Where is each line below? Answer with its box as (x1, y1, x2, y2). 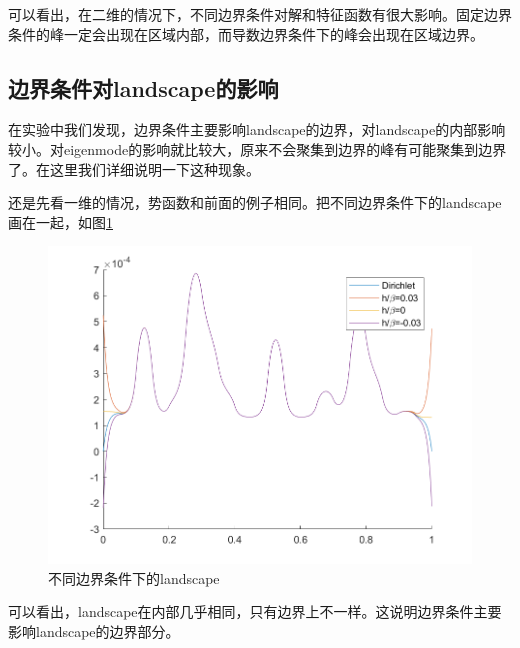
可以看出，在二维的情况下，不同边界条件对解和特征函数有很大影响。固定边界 (8, 4, 512, 24)
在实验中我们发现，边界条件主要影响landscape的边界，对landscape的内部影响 (8, 119, 506, 140)
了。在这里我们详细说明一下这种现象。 (8, 158, 260, 179)
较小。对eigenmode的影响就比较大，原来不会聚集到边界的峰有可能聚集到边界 (8, 138, 507, 159)
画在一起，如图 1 (8, 211, 113, 232)
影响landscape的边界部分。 (8, 621, 180, 642)
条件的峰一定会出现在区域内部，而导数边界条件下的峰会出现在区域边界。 (8, 23, 484, 44)
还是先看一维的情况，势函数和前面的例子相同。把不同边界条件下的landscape (8, 192, 502, 213)
